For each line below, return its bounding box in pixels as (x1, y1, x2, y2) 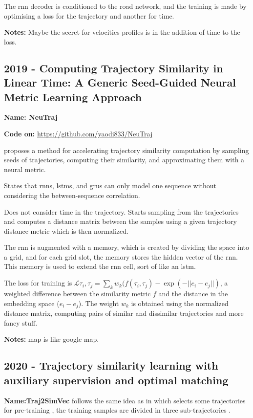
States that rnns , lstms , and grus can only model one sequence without (4, 180, 216, 191)
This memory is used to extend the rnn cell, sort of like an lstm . (4, 261, 196, 271)
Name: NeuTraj (4, 112, 58, 122)
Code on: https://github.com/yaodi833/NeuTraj (4, 128, 153, 138)
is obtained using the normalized (131, 298, 229, 308)
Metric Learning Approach (4, 89, 142, 104)
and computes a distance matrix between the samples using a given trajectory (4, 216, 237, 226)
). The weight (78, 298, 119, 308)
